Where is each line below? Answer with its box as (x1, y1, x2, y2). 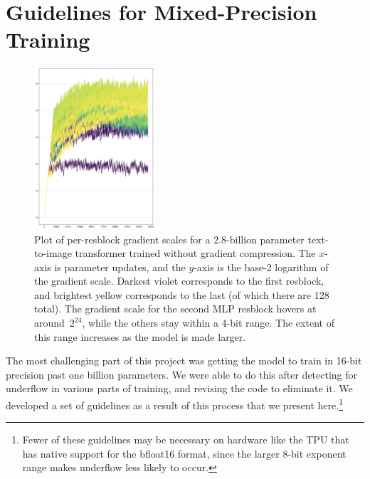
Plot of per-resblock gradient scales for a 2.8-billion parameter (34, 231, 305, 246)
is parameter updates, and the (54, 259, 186, 274)
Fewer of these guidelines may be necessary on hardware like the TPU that (22, 432, 349, 447)
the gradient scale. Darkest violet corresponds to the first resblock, (34, 273, 324, 288)
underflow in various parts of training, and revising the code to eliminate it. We (6, 381, 353, 396)
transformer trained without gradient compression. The (75, 246, 316, 260)
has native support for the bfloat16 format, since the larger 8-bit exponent (22, 446, 347, 460)
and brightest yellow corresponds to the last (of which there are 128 (34, 287, 329, 302)
